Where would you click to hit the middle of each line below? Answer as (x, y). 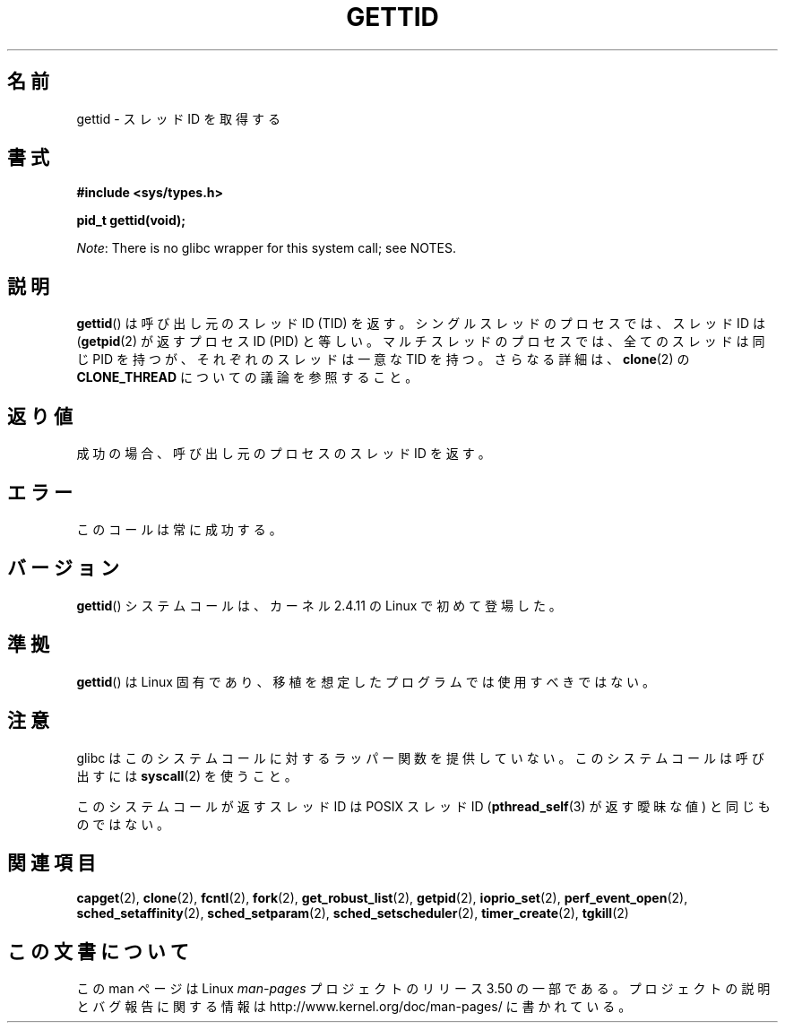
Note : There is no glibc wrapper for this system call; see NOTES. (267, 248)
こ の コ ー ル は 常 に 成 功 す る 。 (179, 529)
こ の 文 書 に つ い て (98, 951)
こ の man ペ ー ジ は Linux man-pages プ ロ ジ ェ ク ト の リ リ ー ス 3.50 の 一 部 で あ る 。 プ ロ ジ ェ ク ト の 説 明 (423, 989)
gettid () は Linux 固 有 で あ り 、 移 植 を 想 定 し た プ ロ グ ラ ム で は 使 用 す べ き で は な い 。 (366, 681)
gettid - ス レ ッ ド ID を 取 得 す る (178, 118)
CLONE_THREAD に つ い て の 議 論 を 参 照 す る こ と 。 (247, 377)
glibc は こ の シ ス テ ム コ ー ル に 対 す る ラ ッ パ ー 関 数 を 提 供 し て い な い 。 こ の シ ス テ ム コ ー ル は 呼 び (420, 757)
